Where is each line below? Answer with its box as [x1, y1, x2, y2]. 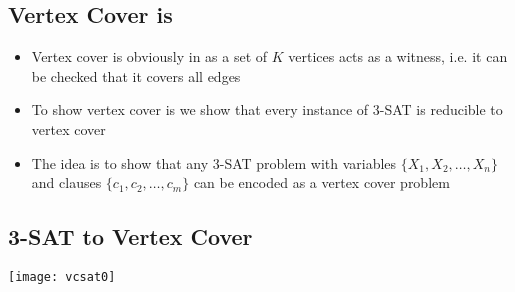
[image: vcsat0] [8, 269, 116, 284]
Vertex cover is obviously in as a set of [31, 46, 268, 67]
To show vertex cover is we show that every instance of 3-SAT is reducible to [31, 99, 503, 120]
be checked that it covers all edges [31, 65, 241, 86]
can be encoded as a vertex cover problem [193, 172, 450, 193]
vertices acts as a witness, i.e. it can [288, 46, 508, 67]
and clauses [31, 172, 102, 193]
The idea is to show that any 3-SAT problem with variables [31, 152, 397, 173]
